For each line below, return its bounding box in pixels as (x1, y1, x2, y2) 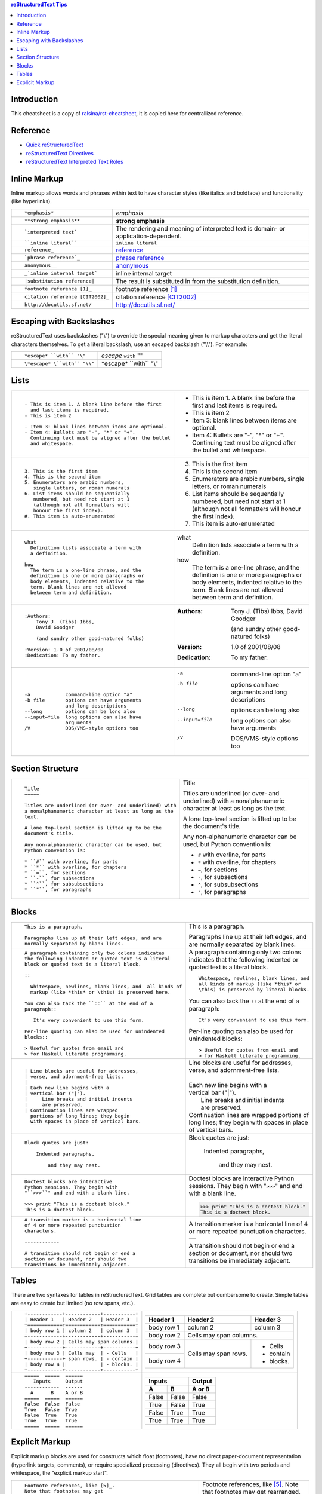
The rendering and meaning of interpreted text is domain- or (116, 224, 286, 232)
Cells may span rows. (187, 1349, 247, 1358)
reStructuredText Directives (26, 149, 94, 157)
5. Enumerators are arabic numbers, (24, 479, 124, 486)
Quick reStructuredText (26, 141, 83, 149)
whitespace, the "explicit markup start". (11, 1469, 109, 1477)
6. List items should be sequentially (24, 491, 130, 497)
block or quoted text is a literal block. (24, 961, 141, 968)
